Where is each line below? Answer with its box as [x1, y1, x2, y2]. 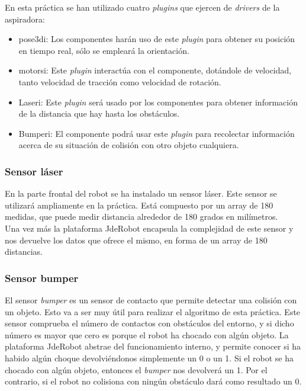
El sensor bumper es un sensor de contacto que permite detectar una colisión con [5, 293, 297, 306]
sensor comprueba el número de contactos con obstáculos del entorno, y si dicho [5, 317, 294, 329]
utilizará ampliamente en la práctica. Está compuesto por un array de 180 [5, 198, 273, 211]
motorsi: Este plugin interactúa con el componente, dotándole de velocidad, [18, 64, 292, 76]
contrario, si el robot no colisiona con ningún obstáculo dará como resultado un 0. [5, 375, 302, 387]
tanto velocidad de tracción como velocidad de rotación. [18, 75, 221, 88]
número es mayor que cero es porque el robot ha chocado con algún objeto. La [5, 328, 289, 341]
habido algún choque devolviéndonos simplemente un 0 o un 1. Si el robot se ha [5, 351, 294, 364]
